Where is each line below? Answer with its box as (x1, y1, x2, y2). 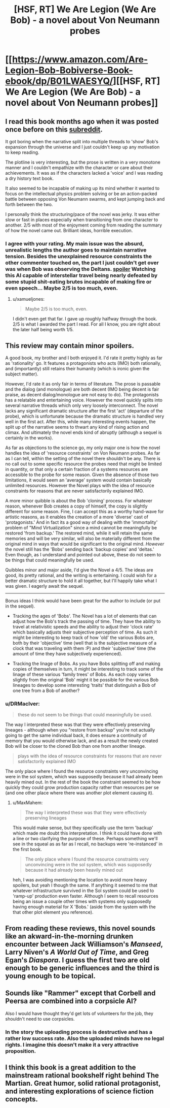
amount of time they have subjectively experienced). (12, 651, 122, 657)
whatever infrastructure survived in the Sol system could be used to (12, 888, 154, 894)
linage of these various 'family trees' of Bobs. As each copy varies (12, 672, 151, 678)
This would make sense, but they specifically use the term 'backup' (12, 825, 153, 831)
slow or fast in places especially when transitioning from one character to (5, 217, 158, 223)
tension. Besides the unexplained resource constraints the (5, 252, 152, 260)
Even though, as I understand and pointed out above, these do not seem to (5, 552, 161, 558)
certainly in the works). (5, 435, 53, 441)
